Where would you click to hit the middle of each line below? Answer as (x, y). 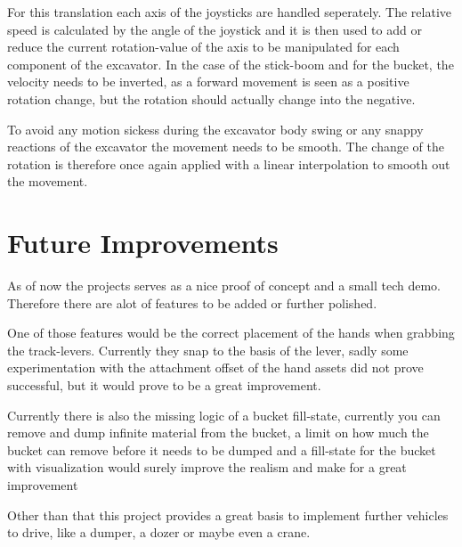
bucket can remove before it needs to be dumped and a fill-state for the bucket (222, 449)
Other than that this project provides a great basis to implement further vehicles (228, 514)
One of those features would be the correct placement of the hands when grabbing (231, 333)
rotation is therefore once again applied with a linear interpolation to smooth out (229, 163)
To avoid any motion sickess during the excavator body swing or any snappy (215, 129)
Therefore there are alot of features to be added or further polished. (192, 302)
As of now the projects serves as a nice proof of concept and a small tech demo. (224, 286)
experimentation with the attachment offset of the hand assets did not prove (215, 367)
